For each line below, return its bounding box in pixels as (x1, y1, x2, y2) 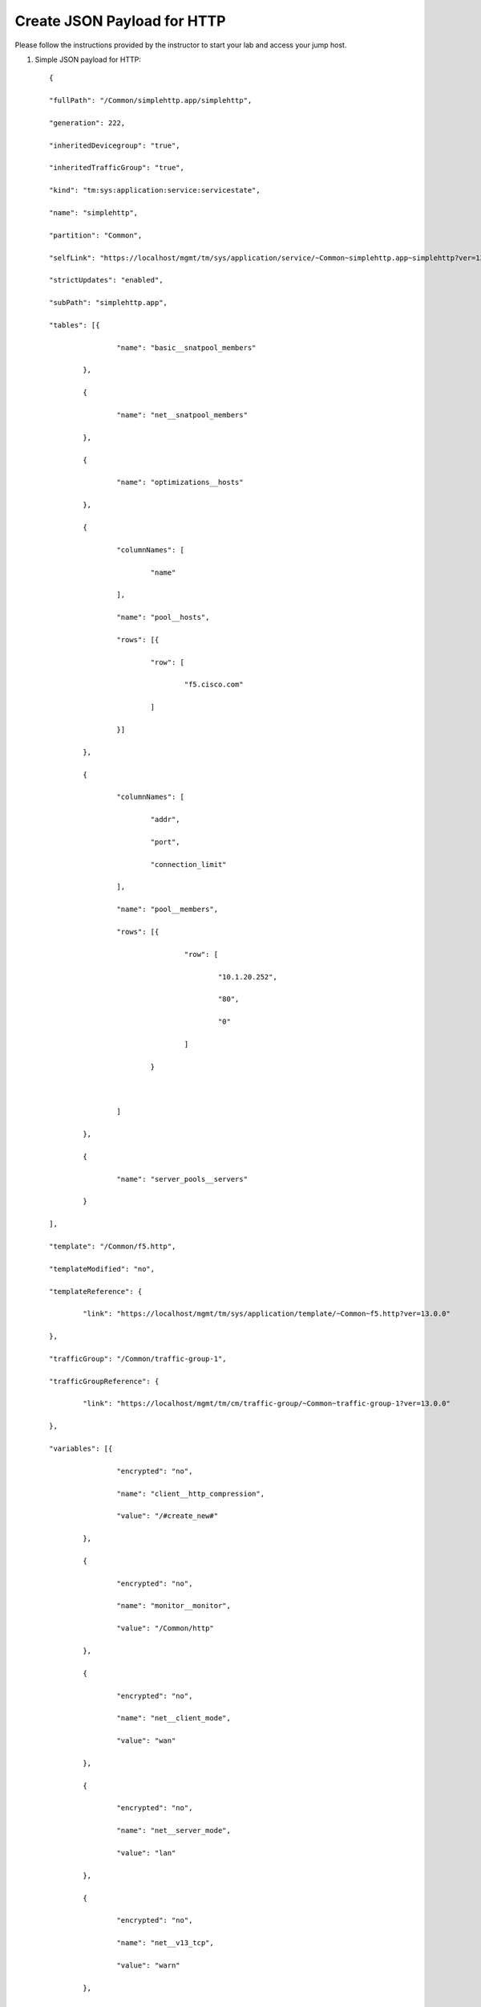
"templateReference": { (49, 1287, 143, 1296)
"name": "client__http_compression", (116, 1489, 265, 1498)
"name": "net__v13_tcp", (116, 1939, 214, 1948)
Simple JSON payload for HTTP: (34, 55, 142, 64)
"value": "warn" (116, 1960, 180, 1970)
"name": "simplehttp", (49, 209, 139, 218)
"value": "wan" (116, 1736, 176, 1745)
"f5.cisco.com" (184, 680, 244, 690)
